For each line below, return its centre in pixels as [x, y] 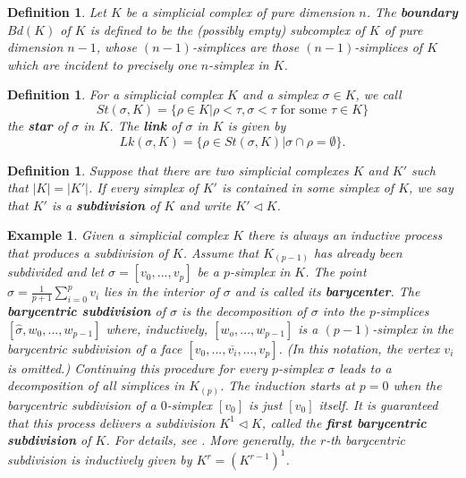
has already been [358, 252]
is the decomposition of [244, 311]
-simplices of [389, 47]
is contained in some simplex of [308, 188]
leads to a [365, 367]
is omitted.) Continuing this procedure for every [137, 367]
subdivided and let [56, 272]
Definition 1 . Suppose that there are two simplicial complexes [178, 170]
